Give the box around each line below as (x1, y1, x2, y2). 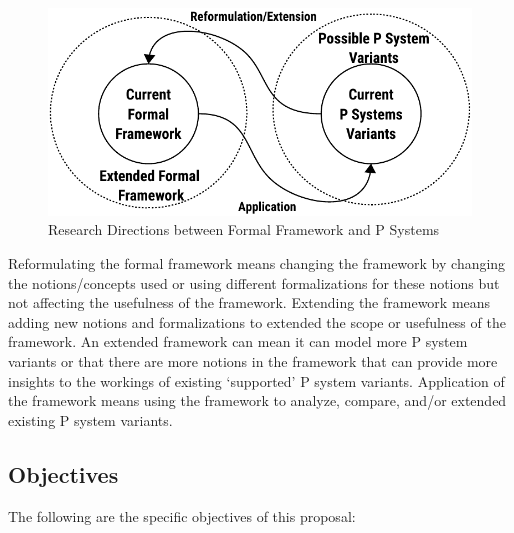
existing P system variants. (8, 409, 173, 430)
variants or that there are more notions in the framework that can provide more (8, 350, 498, 371)
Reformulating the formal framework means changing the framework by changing (8, 253, 506, 274)
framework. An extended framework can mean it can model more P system (8, 331, 468, 352)
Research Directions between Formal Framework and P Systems (48, 219, 440, 240)
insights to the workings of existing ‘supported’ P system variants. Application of (8, 370, 505, 391)
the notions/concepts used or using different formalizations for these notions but (8, 272, 500, 293)
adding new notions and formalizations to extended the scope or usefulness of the (8, 311, 506, 332)
